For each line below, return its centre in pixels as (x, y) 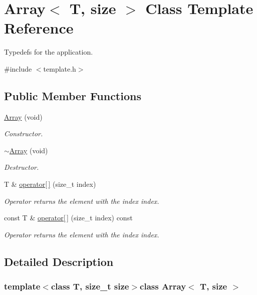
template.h (60, 68)
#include (18, 68)
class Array (163, 286)
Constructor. (24, 133)
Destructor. (22, 167)
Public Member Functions (73, 95)
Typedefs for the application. (49, 52)
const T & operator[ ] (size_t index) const (68, 218)
